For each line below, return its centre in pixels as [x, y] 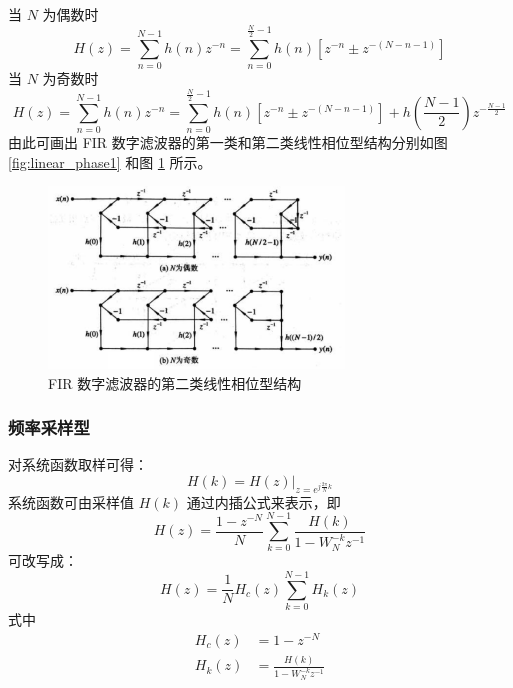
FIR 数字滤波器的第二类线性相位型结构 [175, 382]
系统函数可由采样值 [71, 501]
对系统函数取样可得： [78, 464]
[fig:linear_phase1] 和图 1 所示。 [110, 161]
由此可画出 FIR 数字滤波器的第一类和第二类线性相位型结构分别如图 [228, 141]
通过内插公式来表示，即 [263, 501]
